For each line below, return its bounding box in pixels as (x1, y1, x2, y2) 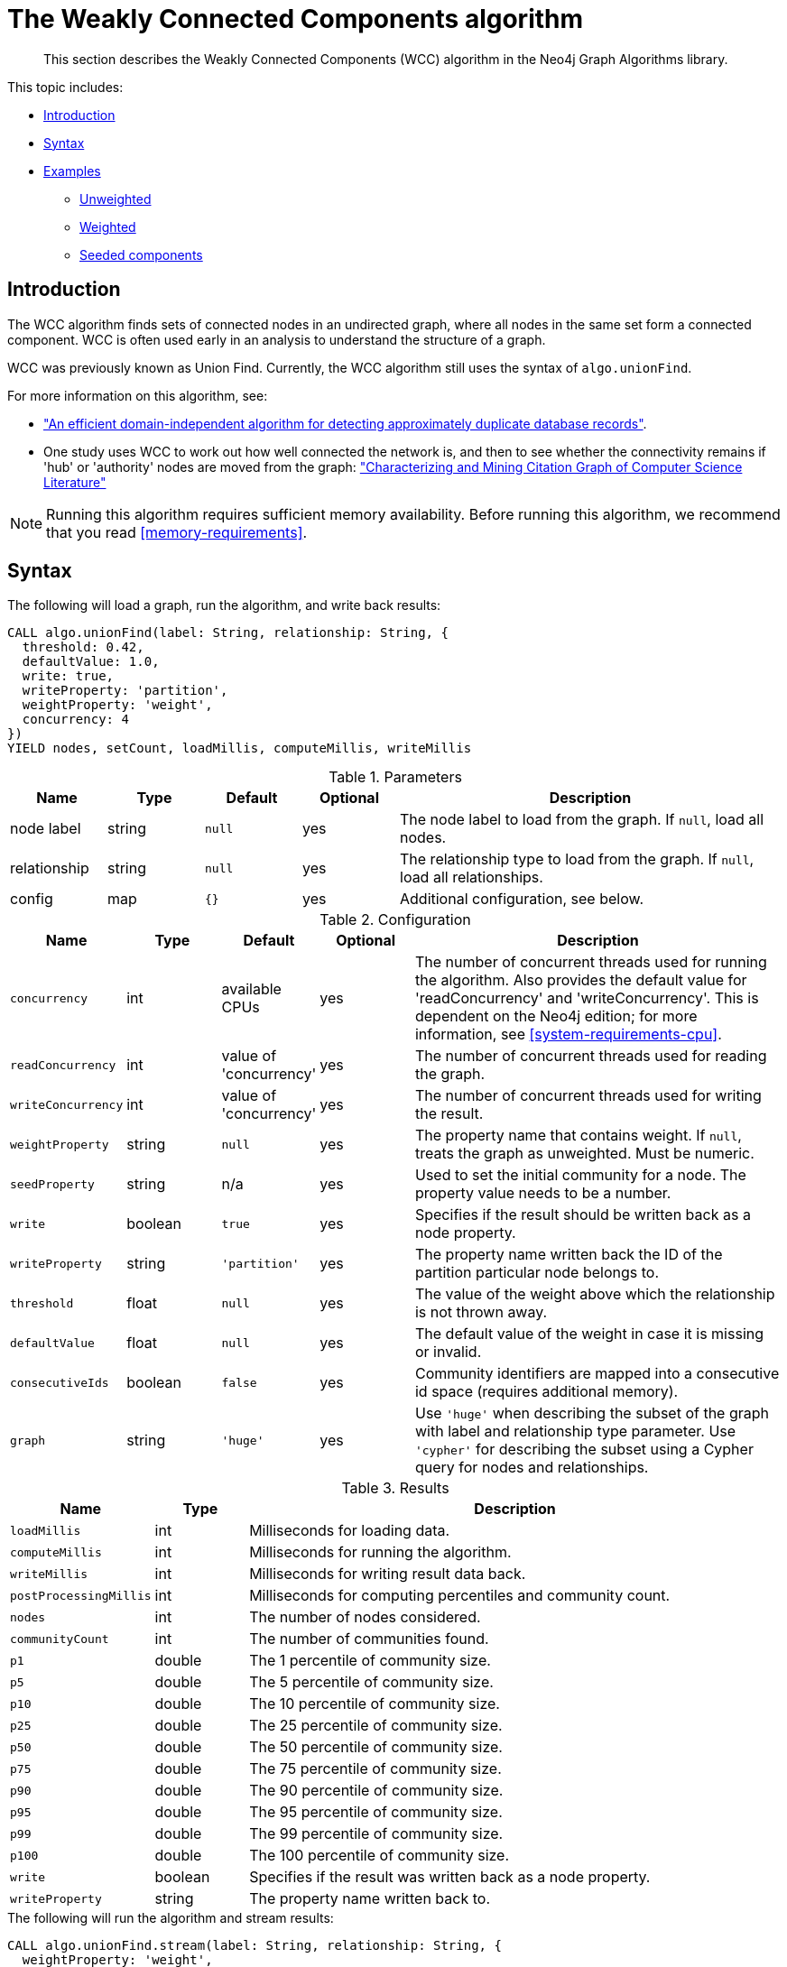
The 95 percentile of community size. (249, 1803, 503, 1822)
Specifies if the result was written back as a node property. (249, 1868, 651, 1887)
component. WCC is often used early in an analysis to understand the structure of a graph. (7, 331, 546, 347)
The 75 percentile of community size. (249, 1759, 502, 1778)
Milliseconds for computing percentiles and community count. (249, 1586, 671, 1605)
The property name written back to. (249, 1889, 491, 1908)
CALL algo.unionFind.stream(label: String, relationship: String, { (7, 1938, 502, 1953)
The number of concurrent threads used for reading (414, 1047, 767, 1066)
